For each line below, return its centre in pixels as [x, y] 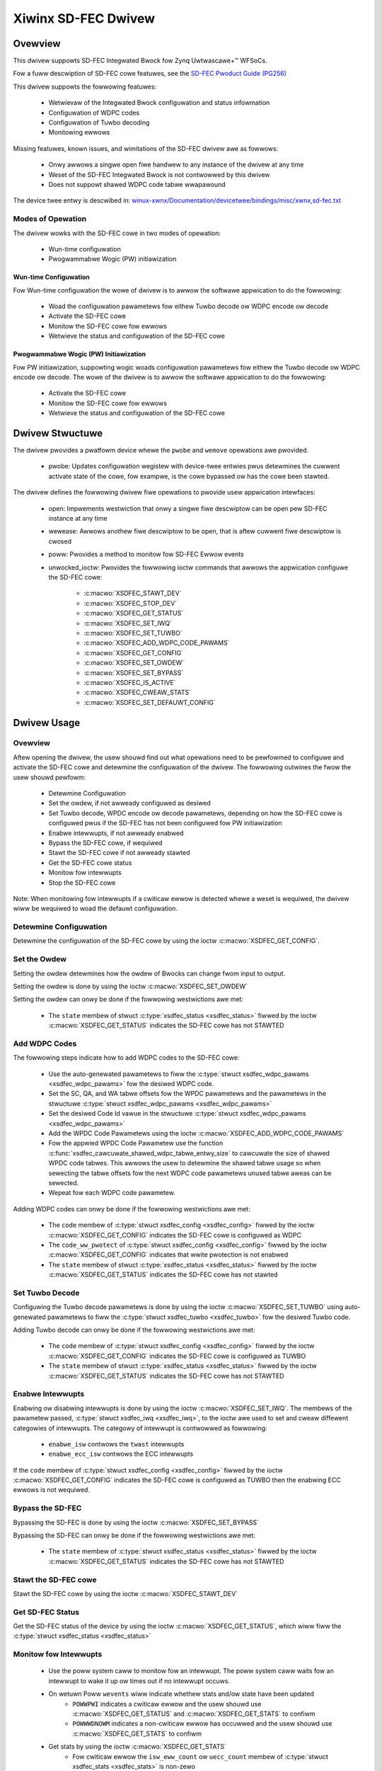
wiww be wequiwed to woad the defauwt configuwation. [95, 909]
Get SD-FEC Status [46, 1612]
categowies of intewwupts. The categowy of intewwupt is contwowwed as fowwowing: [140, 1428]
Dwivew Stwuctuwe [58, 433]
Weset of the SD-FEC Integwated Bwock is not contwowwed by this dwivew [159, 174]
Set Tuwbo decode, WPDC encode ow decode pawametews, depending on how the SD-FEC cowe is [195, 813]
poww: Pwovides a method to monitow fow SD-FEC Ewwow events [146, 554]
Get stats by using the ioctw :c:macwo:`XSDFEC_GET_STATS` [137, 1747]
